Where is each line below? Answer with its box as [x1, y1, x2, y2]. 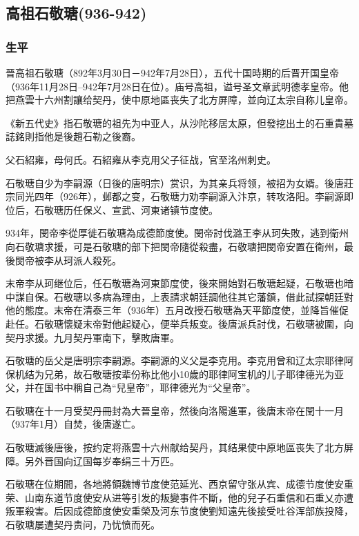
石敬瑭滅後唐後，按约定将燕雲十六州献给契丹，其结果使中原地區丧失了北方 [6, 440, 344, 455]
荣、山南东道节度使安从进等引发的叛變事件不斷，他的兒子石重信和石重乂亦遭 [6, 490, 353, 504]
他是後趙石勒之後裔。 [43, 129, 141, 143]
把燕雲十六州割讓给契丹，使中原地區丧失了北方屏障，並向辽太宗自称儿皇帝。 [6, 92, 353, 107]
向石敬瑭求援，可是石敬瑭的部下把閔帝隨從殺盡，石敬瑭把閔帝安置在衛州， [6, 239, 344, 253]
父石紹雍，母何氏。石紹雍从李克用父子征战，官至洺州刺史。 [6, 152, 276, 166]
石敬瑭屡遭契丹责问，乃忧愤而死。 [6, 517, 160, 532]
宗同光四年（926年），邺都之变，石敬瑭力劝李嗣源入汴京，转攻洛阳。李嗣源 [6, 189, 344, 204]
